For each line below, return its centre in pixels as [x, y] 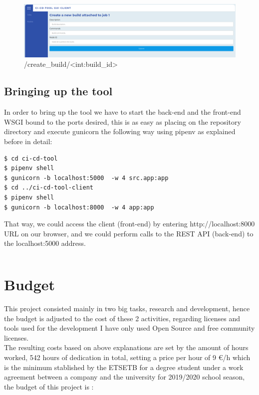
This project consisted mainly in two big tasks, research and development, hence [127, 308]
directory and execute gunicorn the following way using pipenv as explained [120, 131]
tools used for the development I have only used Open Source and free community [129, 328]
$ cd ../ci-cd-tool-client [49, 188]
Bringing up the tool [58, 91]
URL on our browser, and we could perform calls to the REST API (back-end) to [129, 233]
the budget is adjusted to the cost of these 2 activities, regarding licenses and [122, 318]
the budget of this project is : [49, 386]
